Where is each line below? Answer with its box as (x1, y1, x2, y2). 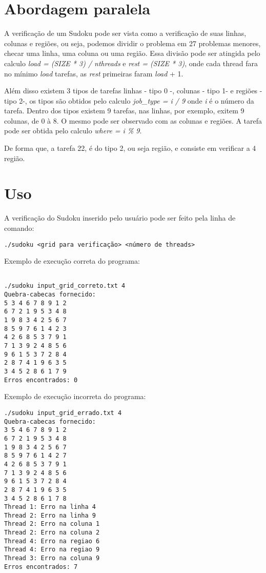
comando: (4, 222, 34, 233)
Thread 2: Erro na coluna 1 (4, 520, 100, 528)
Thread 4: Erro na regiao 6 (4, 537, 100, 545)
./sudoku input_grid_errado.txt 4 (4, 409, 122, 417)
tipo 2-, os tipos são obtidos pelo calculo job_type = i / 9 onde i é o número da (4, 95, 254, 106)
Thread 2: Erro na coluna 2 (4, 529, 100, 537)
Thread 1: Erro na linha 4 (4, 503, 96, 511)
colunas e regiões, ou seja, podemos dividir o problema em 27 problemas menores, (4, 37, 261, 48)
